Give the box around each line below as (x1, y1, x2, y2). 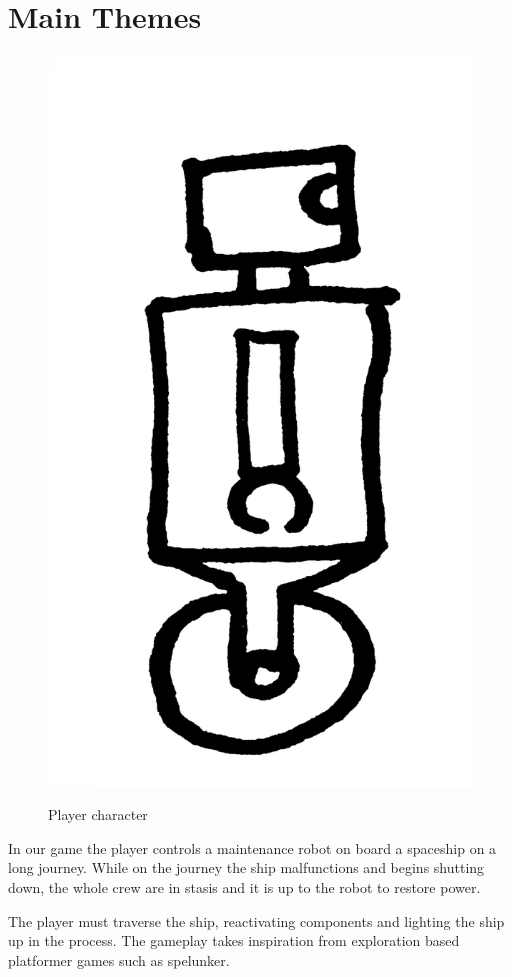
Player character (48, 804, 148, 825)
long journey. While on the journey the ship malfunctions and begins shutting (8, 857, 485, 878)
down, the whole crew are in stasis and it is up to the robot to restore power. (8, 876, 481, 897)
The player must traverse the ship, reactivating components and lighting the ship (8, 910, 505, 931)
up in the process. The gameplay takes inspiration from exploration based (8, 930, 460, 951)
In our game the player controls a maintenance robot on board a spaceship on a (8, 837, 497, 858)
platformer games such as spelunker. (8, 949, 230, 970)
